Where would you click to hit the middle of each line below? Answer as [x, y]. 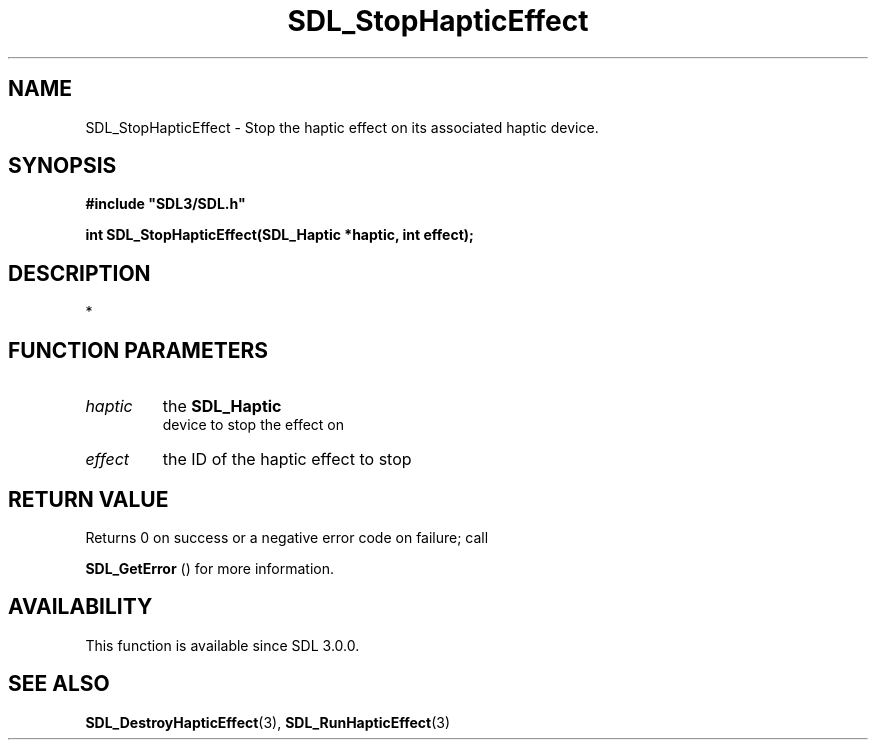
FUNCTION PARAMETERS [138, 350]
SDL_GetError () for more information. [210, 568]
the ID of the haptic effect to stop [287, 459]
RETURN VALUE [88, 499]
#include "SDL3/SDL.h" [165, 204]
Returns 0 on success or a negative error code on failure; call [287, 537]
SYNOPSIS [62, 166]
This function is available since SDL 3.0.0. [222, 645]
